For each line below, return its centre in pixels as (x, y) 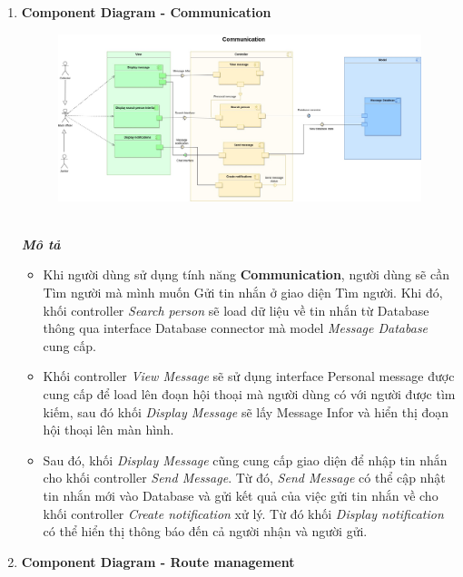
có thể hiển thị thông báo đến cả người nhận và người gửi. (205, 531)
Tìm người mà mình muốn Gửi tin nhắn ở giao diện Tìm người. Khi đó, (243, 293)
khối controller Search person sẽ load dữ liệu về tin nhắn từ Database (236, 310)
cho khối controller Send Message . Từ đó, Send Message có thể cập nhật (244, 478)
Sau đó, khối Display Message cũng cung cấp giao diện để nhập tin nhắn (245, 460)
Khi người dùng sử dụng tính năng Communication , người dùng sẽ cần (246, 274)
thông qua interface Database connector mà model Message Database (236, 328)
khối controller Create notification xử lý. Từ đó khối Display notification (243, 513)
